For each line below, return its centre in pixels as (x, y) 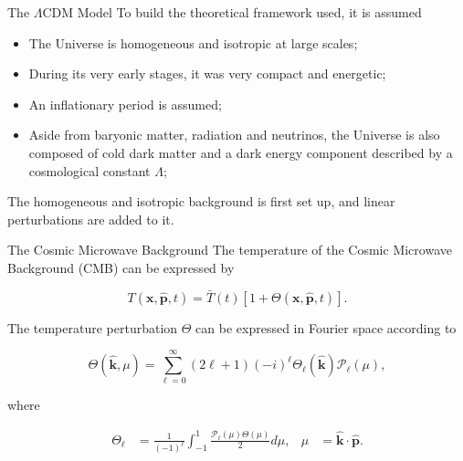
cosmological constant (89, 170)
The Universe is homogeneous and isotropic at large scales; (193, 42)
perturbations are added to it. (91, 219)
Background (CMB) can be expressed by (121, 267)
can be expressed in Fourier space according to (326, 327)
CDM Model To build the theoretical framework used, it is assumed (232, 12)
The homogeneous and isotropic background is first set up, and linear (201, 201)
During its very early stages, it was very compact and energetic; (207, 73)
